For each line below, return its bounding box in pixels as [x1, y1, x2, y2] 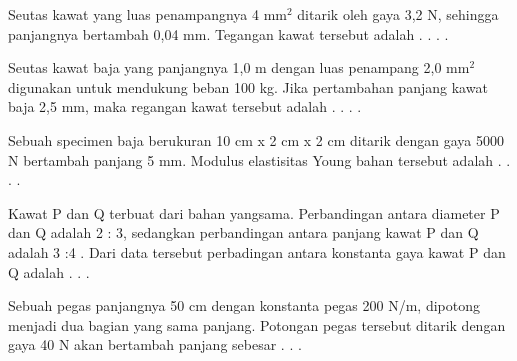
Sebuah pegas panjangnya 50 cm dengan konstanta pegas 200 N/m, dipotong [8, 295, 480, 316]
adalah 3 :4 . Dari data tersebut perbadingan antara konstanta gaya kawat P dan [8, 241, 506, 262]
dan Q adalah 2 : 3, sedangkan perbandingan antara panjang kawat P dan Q [8, 222, 479, 243]
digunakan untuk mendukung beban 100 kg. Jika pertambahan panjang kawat [8, 76, 488, 97]
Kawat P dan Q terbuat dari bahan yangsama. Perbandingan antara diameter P [8, 202, 500, 223]
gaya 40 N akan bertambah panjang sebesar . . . [8, 334, 302, 355]
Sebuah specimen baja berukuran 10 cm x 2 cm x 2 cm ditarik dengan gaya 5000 [8, 129, 505, 150]
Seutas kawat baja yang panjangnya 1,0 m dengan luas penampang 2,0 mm [8, 57, 470, 78]
